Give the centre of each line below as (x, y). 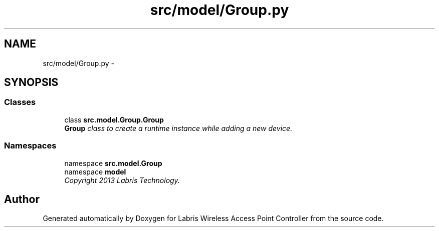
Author (22, 199)
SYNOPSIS (31, 82)
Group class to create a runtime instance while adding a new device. (178, 128)
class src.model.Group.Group (114, 119)
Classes (20, 102)
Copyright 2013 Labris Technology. (122, 180)
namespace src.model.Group (113, 163)
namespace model (95, 171)
